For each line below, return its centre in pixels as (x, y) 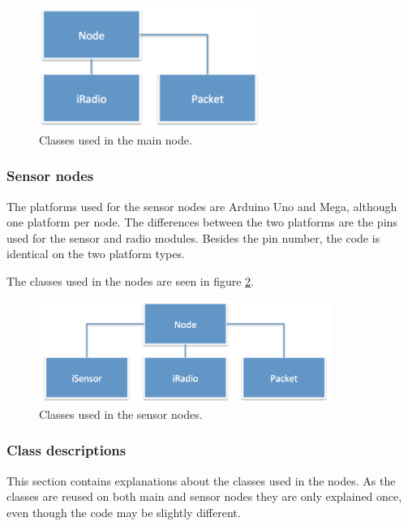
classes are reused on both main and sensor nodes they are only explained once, (204, 496)
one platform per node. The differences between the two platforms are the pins (202, 222)
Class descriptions (67, 450)
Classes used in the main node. (116, 139)
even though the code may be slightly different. (124, 512)
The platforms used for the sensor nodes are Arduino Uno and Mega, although (202, 206)
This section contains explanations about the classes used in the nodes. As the (201, 480)
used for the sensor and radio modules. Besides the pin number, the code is (193, 237)
